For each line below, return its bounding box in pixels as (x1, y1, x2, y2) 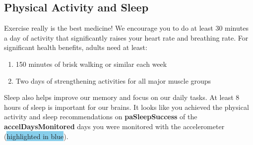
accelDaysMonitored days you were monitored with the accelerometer (4, 121, 225, 131)
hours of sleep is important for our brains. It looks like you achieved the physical (4, 101, 249, 112)
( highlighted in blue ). (4, 131, 68, 141)
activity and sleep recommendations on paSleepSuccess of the (4, 111, 197, 122)
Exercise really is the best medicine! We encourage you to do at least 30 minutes (4, 23, 249, 33)
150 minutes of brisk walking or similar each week (15, 58, 167, 69)
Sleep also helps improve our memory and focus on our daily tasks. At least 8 (4, 92, 240, 102)
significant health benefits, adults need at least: (4, 42, 147, 52)
